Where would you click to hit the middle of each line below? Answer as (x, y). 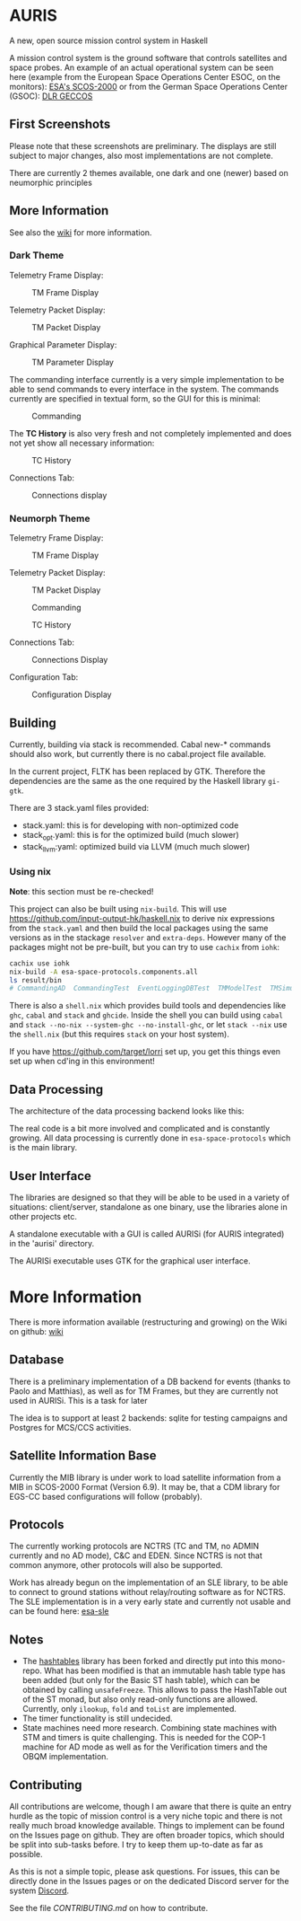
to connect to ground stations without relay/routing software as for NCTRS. (147, 1592)
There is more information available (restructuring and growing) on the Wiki (148, 1322)
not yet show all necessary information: (82, 443)
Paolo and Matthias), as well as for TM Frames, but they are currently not (144, 1391)
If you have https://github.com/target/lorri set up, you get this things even (145, 1052)
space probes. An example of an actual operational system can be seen (142, 67)
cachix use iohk (39, 963)
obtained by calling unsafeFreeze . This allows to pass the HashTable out (155, 1690)
